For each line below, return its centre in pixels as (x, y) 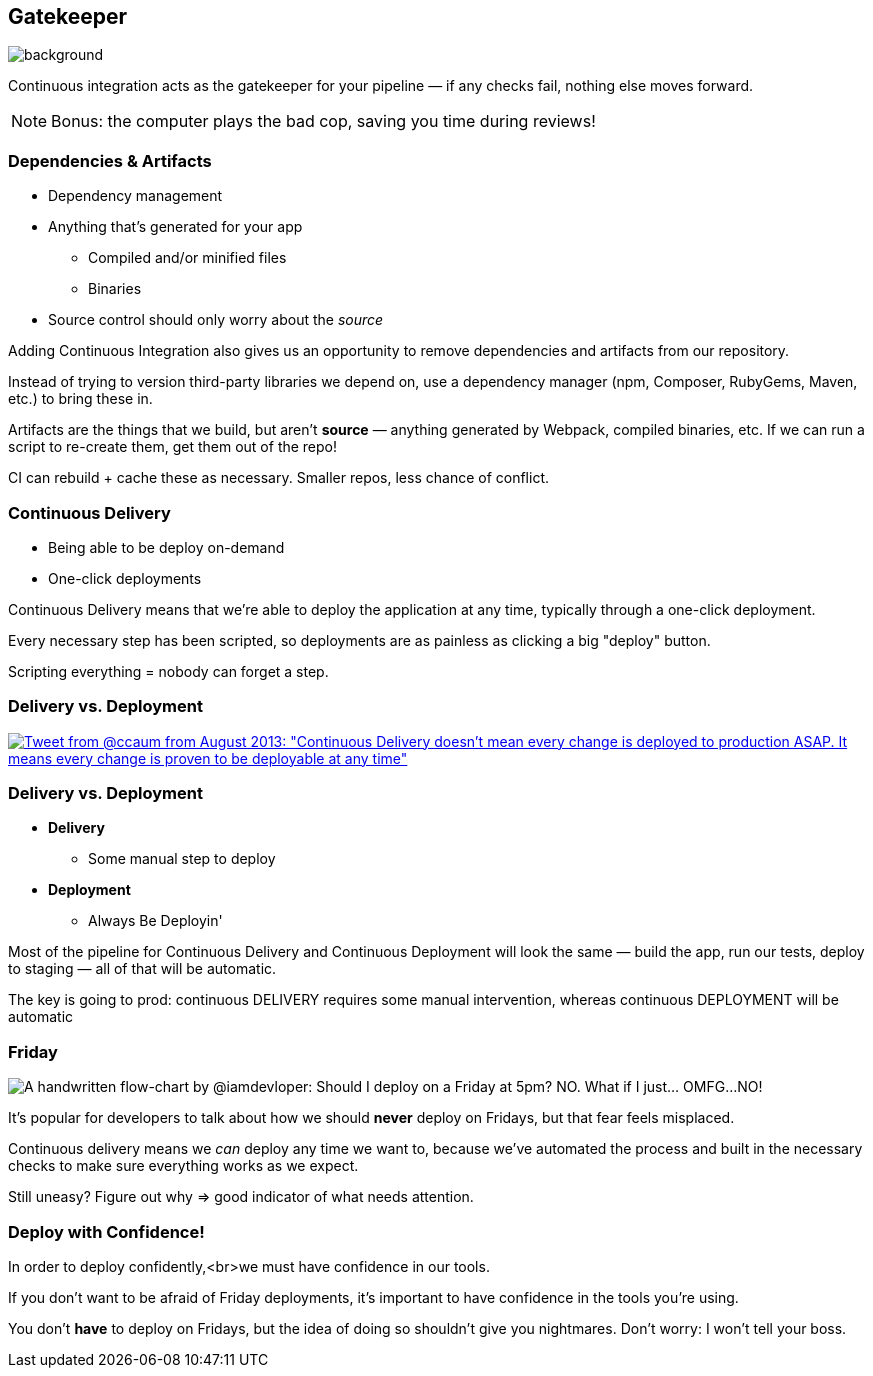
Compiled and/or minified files (187, 258)
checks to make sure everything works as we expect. (183, 1166)
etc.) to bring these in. (80, 399)
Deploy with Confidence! (106, 1231)
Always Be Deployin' (155, 921)
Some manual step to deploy (182, 859)
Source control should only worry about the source (216, 320)
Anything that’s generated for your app (175, 227)
